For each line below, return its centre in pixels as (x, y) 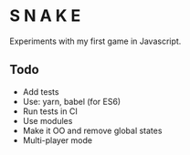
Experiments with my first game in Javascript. (95, 41)
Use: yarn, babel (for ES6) (72, 101)
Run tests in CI (50, 111)
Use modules (47, 120)
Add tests (41, 91)
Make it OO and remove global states (92, 130)
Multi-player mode (58, 140)
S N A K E (45, 16)
